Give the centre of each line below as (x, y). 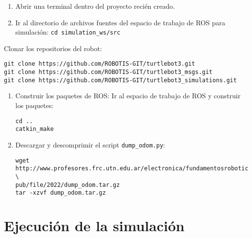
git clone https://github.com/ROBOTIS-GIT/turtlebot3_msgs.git (108, 72)
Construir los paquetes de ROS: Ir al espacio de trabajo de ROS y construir (128, 96)
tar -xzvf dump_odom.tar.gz (60, 193)
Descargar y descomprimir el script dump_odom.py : (90, 144)
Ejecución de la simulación (94, 226)
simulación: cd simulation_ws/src (68, 32)
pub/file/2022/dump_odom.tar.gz (67, 185)
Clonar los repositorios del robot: (53, 48)
